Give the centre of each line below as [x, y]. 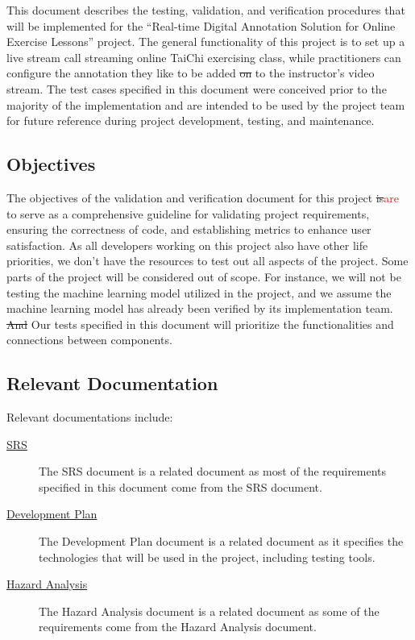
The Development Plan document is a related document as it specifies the [221, 541]
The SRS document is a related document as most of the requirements [213, 471]
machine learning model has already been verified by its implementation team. [200, 308]
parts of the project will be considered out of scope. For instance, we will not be [204, 276]
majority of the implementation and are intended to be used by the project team [206, 104]
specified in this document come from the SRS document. [181, 486]
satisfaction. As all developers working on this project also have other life [187, 245]
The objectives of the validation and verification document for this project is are [203, 197]
